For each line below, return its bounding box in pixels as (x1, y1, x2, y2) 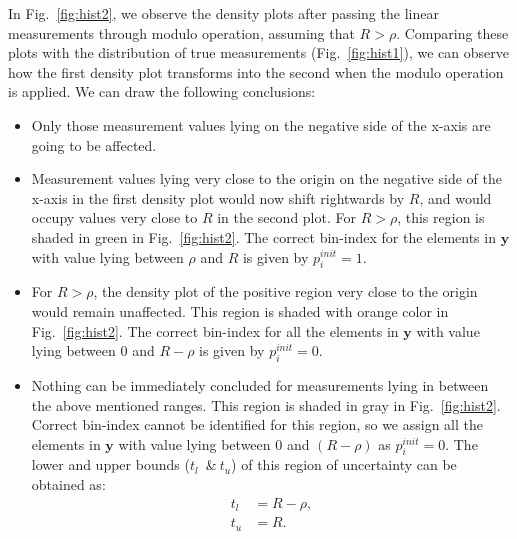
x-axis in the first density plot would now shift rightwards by (31, 187, 405, 208)
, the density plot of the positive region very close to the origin (93, 281, 478, 302)
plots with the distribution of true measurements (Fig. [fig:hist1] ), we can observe (8, 42, 509, 63)
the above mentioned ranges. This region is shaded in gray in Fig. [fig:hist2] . (31, 394, 501, 415)
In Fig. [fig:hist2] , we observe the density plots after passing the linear (8, 3, 439, 23)
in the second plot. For (217, 207, 356, 228)
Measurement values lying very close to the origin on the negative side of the (31, 168, 502, 189)
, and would (419, 187, 492, 208)
